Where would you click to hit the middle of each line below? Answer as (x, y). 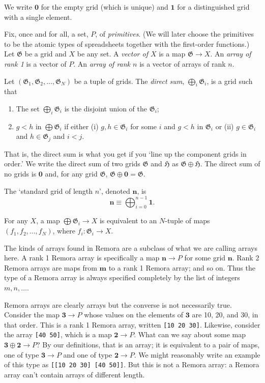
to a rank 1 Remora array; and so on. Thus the (182, 267)
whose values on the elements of (134, 315)
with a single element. (38, 17)
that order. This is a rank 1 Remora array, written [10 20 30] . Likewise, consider (132, 324)
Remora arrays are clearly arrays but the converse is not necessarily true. (118, 304)
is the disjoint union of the (106, 108)
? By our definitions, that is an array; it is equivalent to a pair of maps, (148, 345)
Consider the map (32, 315)
